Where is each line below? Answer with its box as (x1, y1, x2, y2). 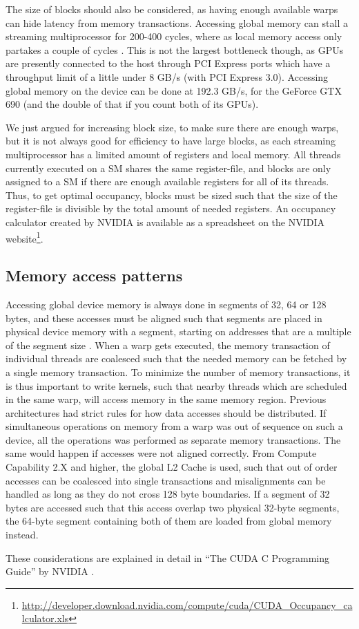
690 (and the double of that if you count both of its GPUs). (6, 97, 259, 111)
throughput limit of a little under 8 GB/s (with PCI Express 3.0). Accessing (6, 69, 329, 84)
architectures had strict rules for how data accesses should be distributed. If (6, 405, 327, 420)
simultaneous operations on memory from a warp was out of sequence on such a (6, 419, 343, 433)
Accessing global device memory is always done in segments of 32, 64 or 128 (6, 297, 327, 311)
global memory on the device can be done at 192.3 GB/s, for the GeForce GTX (6, 83, 342, 97)
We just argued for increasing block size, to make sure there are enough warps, (6, 120, 339, 134)
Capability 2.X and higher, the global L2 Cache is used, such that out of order (6, 460, 338, 474)
